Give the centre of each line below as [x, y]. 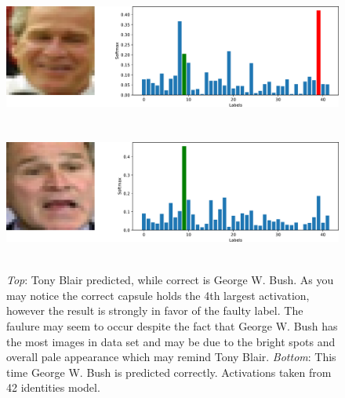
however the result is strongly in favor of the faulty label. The [155, 310]
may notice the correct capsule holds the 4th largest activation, [158, 295]
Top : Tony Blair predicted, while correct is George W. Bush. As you [170, 280]
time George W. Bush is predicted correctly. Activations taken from [169, 372]
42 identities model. [53, 387]
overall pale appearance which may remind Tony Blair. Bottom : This [171, 357]
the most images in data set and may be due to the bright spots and [171, 341]
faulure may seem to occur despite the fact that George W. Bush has [172, 325]
